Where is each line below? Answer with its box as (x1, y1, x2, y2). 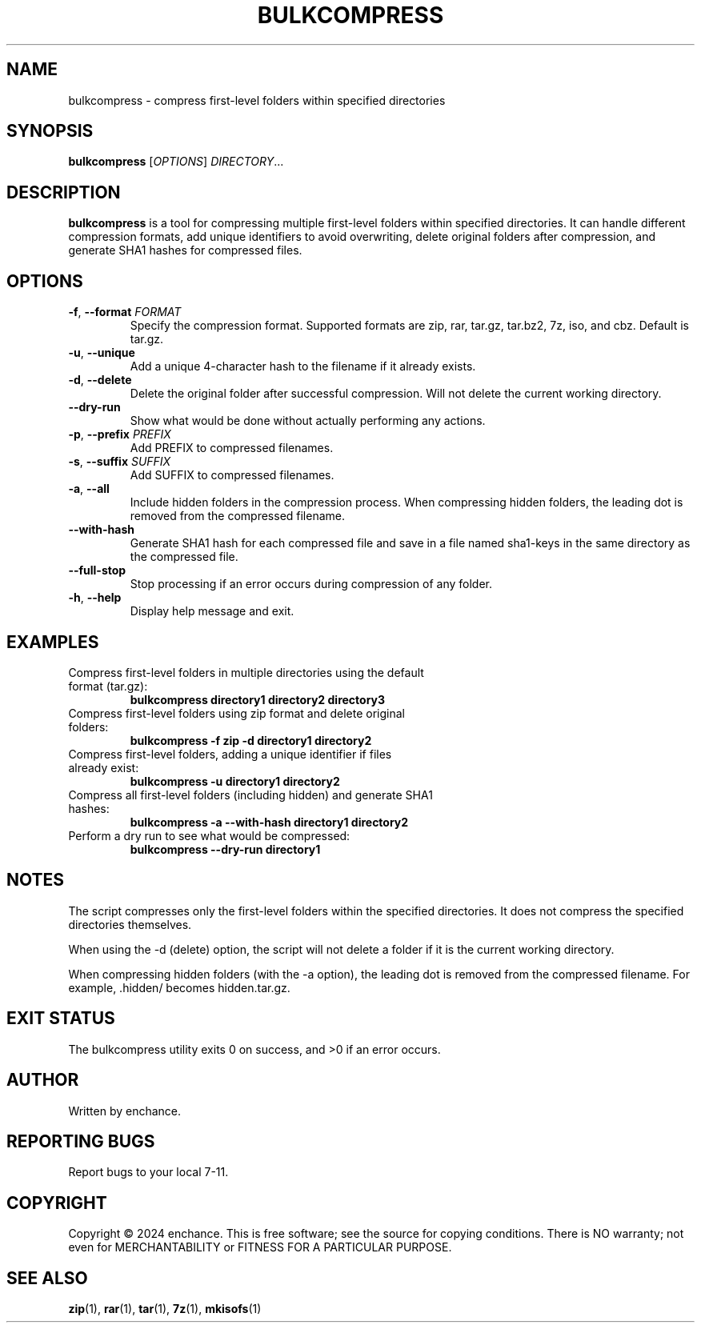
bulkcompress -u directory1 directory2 (130, 774, 340, 788)
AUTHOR (6, 1070, 79, 1091)
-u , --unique (68, 346, 135, 360)
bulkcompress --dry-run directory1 (130, 842, 321, 856)
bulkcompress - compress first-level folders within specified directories (68, 93, 446, 107)
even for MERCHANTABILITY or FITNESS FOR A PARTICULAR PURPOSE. (68, 1240, 452, 1255)
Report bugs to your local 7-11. (68, 1165, 229, 1179)
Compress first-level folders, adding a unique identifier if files (68, 747, 392, 761)
